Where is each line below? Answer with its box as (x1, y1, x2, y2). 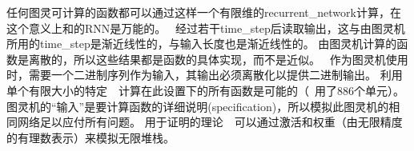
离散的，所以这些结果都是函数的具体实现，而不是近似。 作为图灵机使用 (28, 50, 408, 67)
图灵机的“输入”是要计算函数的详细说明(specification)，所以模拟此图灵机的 (6, 97, 389, 114)
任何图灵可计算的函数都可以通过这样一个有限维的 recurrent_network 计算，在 (6, 4, 401, 20)
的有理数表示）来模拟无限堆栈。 (6, 129, 175, 145)
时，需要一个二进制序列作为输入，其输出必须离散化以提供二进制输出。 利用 (6, 66, 403, 83)
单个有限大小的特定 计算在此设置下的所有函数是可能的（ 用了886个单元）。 (6, 81, 404, 98)
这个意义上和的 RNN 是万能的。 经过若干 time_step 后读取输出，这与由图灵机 (6, 19, 405, 36)
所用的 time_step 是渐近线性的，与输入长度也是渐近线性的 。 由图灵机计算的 (6, 35, 397, 52)
